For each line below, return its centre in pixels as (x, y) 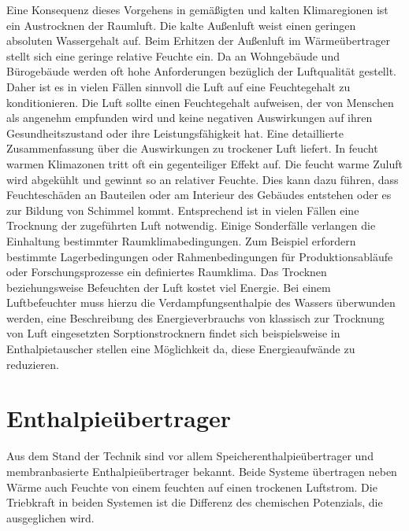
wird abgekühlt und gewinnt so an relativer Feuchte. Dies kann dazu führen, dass (203, 179)
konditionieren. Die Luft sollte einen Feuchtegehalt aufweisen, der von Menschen (200, 102)
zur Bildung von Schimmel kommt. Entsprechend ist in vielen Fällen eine (183, 210)
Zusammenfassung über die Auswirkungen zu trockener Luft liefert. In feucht (192, 148)
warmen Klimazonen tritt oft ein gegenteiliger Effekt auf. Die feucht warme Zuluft (204, 163)
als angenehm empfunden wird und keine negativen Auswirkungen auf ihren (190, 118)
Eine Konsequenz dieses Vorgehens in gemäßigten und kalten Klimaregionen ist (197, 9)
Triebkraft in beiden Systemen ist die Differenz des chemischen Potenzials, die (195, 502)
